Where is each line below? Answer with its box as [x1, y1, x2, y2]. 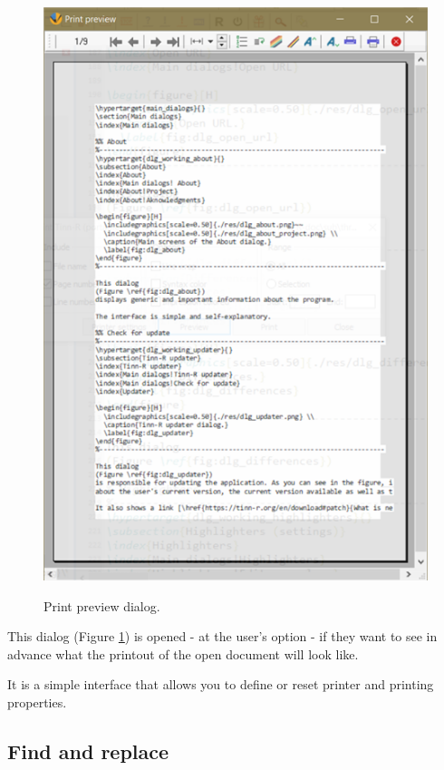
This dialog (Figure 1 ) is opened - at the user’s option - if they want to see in [7, 627, 438, 646]
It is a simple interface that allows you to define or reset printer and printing [7, 675, 434, 694]
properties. [7, 692, 67, 711]
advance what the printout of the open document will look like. [7, 644, 359, 663]
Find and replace [7, 736, 169, 765]
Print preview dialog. [43, 596, 160, 615]
